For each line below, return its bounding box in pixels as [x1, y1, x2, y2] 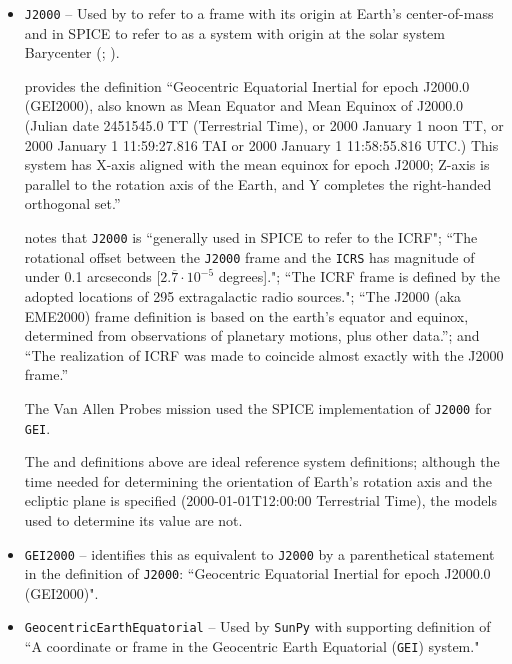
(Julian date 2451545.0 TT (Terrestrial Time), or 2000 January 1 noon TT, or [24, 115, 504, 136]
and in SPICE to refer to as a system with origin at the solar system [24, 22, 445, 43]
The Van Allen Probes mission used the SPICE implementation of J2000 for [24, 397, 492, 418]
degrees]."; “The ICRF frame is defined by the [218, 266, 500, 287]
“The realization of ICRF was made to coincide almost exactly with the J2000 [24, 344, 504, 365]
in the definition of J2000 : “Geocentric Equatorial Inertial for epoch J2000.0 [24, 563, 491, 584]
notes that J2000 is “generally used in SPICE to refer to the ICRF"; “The [24, 227, 478, 247]
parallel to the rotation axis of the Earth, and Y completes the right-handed [24, 173, 492, 194]
